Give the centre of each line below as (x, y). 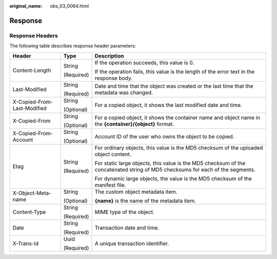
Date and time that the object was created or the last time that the (174, 86)
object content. (113, 154)
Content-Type (29, 212)
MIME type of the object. (125, 212)
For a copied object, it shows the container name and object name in (177, 117)
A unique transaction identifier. (132, 243)
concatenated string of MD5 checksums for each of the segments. (175, 170)
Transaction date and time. (127, 228)
